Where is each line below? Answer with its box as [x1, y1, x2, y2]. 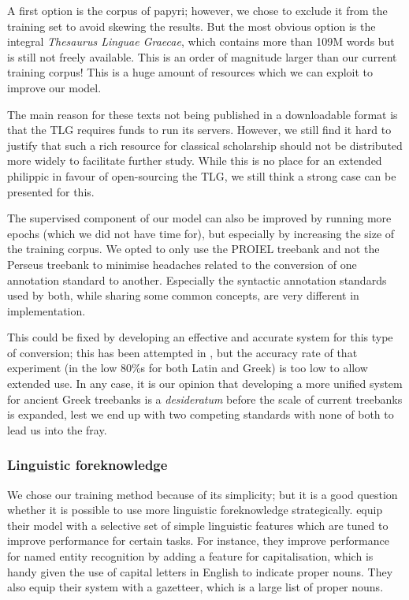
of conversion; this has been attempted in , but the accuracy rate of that [7, 344, 358, 360]
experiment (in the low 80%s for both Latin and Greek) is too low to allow [7, 360, 368, 376]
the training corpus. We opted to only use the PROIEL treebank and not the [7, 240, 380, 257]
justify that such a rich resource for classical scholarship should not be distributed [7, 136, 403, 153]
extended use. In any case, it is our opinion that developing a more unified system [7, 375, 403, 392]
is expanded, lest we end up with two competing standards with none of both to [7, 406, 394, 423]
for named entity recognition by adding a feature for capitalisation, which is [7, 548, 374, 565]
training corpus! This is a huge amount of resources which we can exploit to [7, 64, 374, 80]
